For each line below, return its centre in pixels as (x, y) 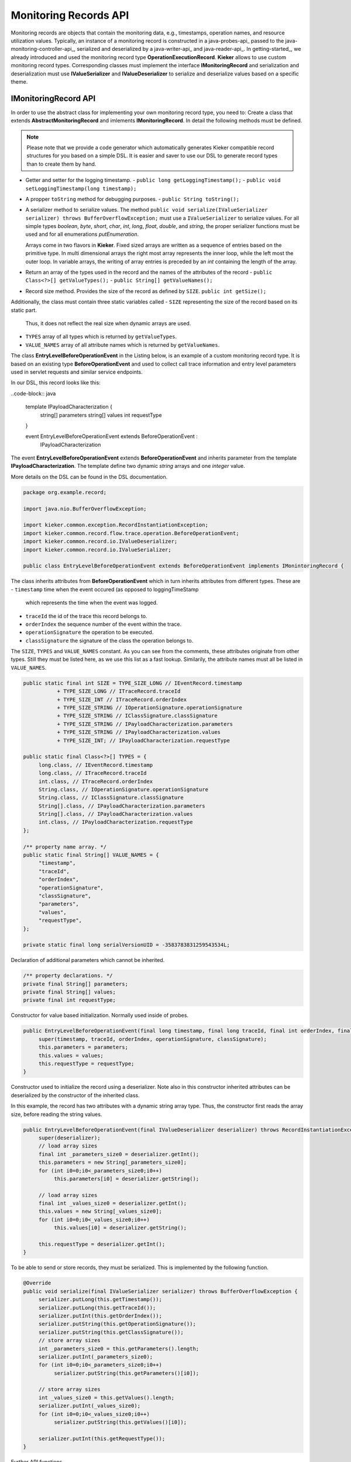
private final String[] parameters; (76, 984)
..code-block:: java (33, 393)
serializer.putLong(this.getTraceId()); (97, 1308)
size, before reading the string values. (56, 1114)
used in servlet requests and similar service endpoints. (77, 372)
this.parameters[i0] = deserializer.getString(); (126, 1179)
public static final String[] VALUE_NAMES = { (91, 855)
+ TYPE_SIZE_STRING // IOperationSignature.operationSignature (150, 708)
